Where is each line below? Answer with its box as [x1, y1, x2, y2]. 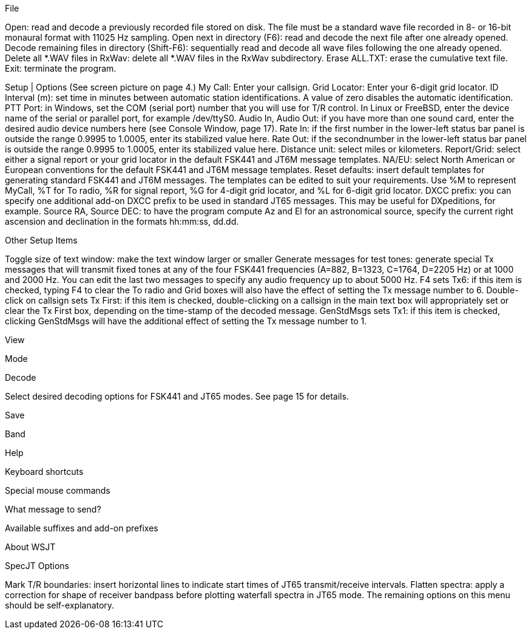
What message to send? [5, 504, 101, 514]
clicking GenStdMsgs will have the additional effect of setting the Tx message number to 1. [5, 316, 367, 326]
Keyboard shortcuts [5, 466, 84, 477]
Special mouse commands [5, 485, 110, 496]
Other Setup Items [5, 235, 78, 245]
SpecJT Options [5, 561, 69, 571]
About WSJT [5, 542, 56, 552]
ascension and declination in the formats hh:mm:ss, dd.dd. [5, 216, 239, 227]
